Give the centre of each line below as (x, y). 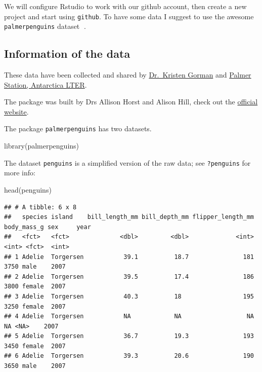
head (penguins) (28, 189)
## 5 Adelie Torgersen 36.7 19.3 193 (129, 336)
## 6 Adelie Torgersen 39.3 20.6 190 (129, 356)
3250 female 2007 (35, 306)
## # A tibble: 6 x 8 (40, 207)
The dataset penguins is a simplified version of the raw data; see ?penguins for (127, 162)
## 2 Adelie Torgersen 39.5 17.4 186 (129, 276)
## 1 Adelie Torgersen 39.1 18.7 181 (129, 257)
